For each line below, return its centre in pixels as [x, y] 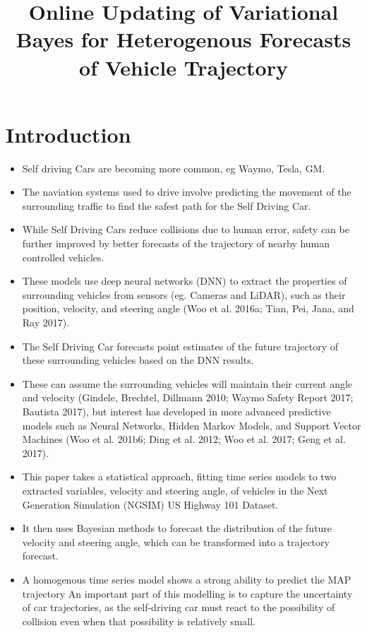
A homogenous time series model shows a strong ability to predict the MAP [187, 579]
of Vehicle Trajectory [183, 67]
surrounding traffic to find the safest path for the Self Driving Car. [167, 205]
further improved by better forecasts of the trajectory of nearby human [176, 243]
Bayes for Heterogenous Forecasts [183, 39]
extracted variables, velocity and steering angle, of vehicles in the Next [175, 490]
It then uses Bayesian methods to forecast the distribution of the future [177, 528]
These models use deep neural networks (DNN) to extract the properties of [185, 281]
